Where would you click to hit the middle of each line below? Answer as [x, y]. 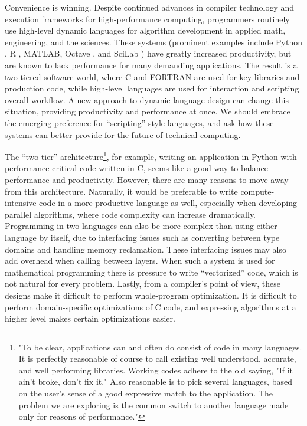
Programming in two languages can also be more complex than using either [141, 226]
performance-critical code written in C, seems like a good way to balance [136, 168]
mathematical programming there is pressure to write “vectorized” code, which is [151, 272]
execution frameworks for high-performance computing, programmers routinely [147, 19]
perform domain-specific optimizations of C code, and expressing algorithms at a [151, 307]
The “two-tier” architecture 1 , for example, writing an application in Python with [151, 155]
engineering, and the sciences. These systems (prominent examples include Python [153, 42]
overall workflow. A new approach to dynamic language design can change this [147, 99]
